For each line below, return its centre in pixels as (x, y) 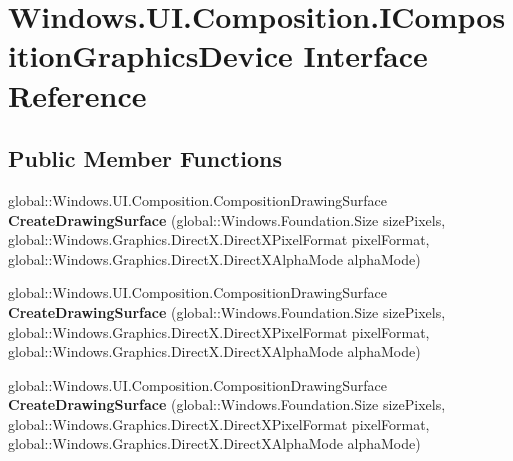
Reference (77, 94)
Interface (365, 55)
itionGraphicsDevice (150, 55)
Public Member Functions (145, 158)
